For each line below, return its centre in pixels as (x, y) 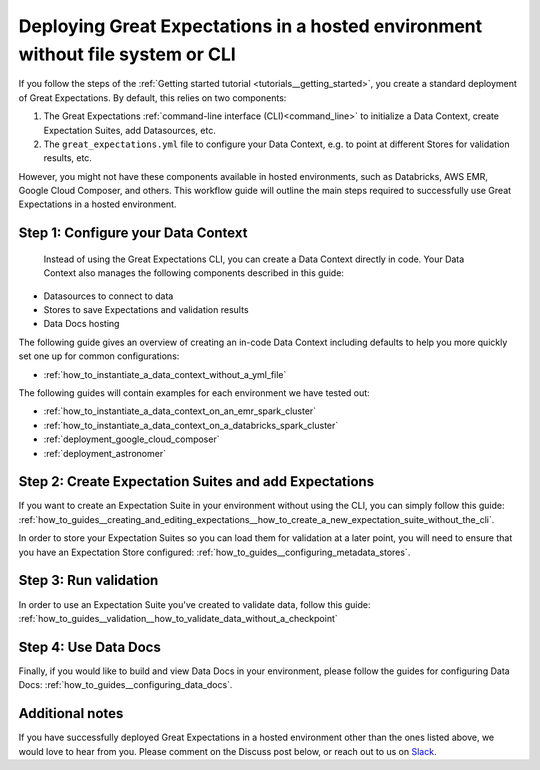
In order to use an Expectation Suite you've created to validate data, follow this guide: (194, 604)
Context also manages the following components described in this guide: (194, 273)
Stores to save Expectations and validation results (146, 310)
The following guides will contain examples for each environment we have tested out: (194, 393)
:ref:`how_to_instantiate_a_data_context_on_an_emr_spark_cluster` (180, 411)
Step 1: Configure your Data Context (133, 233)
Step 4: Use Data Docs (90, 646)
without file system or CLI (127, 54)
